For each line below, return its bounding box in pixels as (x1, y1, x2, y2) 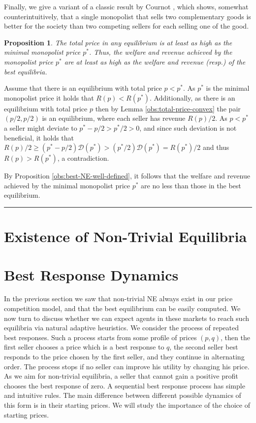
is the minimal (206, 83, 250, 93)
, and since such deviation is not (139, 122, 237, 133)
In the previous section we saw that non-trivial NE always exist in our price (4, 293, 233, 304)
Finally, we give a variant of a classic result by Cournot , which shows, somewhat (4, 1, 249, 11)
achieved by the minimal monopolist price (4, 180, 130, 190)
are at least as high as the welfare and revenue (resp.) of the (64, 56, 246, 67)
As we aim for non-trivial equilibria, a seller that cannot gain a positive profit (4, 371, 238, 381)
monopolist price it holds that (4, 92, 94, 103)
